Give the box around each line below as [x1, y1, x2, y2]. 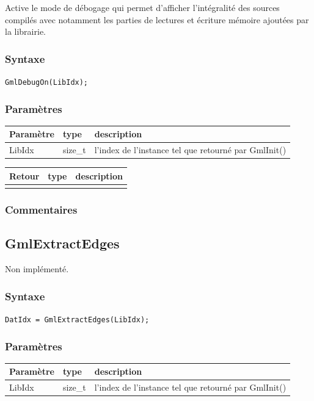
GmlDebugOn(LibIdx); [5, 78, 89, 87]
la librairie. [5, 25, 46, 38]
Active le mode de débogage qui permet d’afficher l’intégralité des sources [5, 1, 280, 13]
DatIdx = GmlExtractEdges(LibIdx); [5, 316, 150, 325]
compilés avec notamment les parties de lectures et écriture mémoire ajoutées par [5, 13, 309, 26]
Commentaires [5, 202, 78, 217]
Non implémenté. [5, 262, 69, 275]
